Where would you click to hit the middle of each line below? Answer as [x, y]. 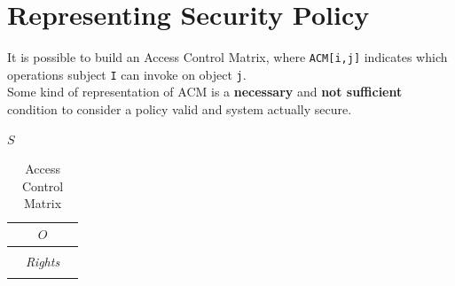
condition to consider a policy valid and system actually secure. [180, 109]
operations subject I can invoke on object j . [127, 74]
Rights [43, 262]
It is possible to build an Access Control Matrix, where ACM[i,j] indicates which [227, 57]
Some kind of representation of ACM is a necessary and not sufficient [205, 92]
